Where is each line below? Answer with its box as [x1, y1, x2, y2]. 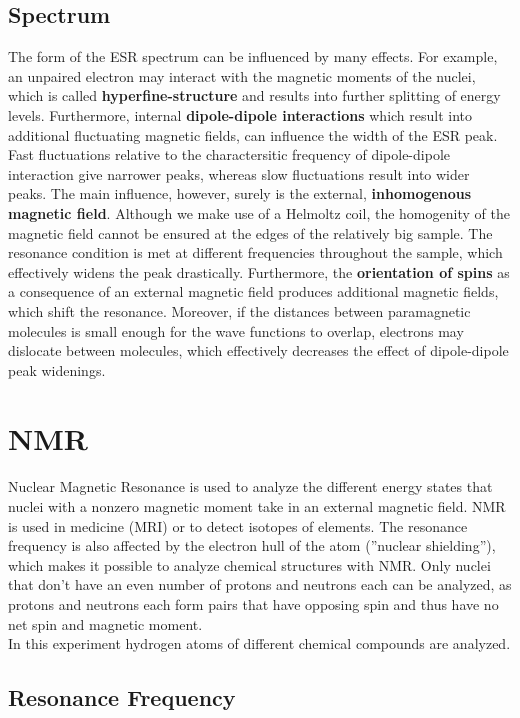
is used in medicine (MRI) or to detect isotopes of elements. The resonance [8, 515, 468, 536]
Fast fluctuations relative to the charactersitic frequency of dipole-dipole [8, 144, 450, 165]
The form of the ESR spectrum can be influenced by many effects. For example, [8, 46, 498, 67]
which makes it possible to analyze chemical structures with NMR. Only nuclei [8, 554, 491, 575]
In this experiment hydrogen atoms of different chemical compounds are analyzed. [8, 633, 511, 654]
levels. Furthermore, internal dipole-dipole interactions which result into [8, 104, 473, 125]
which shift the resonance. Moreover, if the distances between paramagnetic [8, 300, 471, 321]
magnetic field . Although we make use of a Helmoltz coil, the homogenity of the [8, 202, 510, 223]
